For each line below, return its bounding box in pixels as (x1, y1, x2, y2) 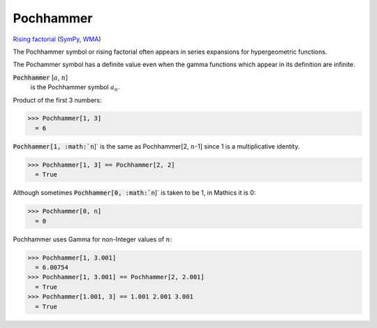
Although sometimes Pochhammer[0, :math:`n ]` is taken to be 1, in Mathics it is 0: (13, 188, 256, 197)
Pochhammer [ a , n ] (13, 73, 68, 82)
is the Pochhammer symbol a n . (30, 83, 120, 93)
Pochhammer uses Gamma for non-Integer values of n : (13, 234, 172, 244)
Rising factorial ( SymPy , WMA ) (13, 35, 101, 43)
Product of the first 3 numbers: (13, 96, 102, 104)
